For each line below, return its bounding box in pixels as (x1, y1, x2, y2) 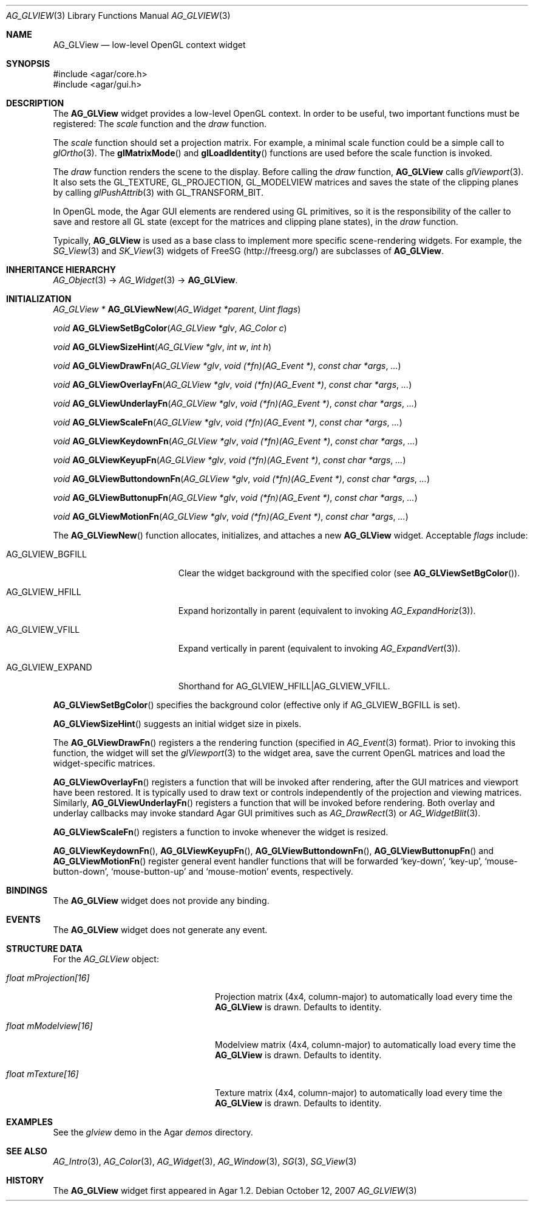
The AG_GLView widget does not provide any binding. (53, 895, 270, 906)
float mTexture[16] (6, 1069, 79, 1079)
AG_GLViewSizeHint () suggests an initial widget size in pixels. (53, 718, 302, 729)
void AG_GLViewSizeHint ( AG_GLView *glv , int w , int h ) (53, 342, 271, 352)
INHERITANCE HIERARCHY (6, 264, 116, 275)
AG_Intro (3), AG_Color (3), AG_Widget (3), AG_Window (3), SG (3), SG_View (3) (53, 1156, 357, 1166)
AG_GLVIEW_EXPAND (6, 662, 92, 672)
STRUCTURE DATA (6, 943, 83, 954)
